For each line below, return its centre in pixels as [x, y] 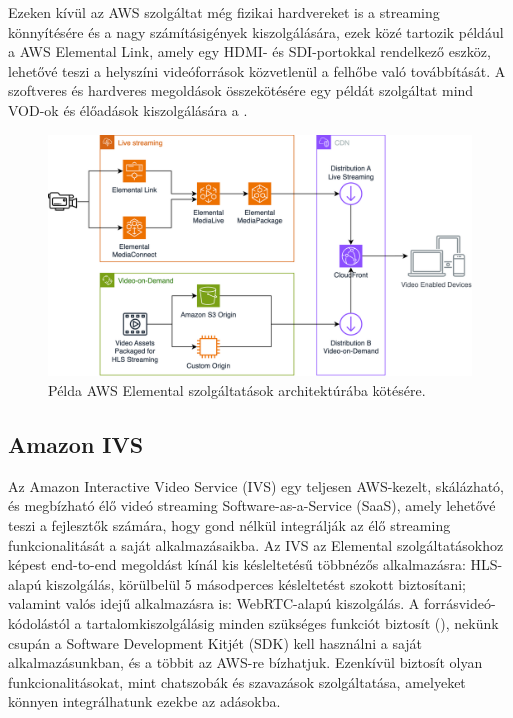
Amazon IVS [76, 443]
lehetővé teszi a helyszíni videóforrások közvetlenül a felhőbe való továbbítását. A [257, 70]
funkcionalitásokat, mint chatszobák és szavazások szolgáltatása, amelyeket [237, 681]
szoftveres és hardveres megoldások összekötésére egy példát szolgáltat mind [241, 90]
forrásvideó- [459, 603]
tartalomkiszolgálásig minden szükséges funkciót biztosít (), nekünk [292, 622]
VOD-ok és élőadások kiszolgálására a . [128, 109]
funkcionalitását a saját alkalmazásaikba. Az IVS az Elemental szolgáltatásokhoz [256, 544]
